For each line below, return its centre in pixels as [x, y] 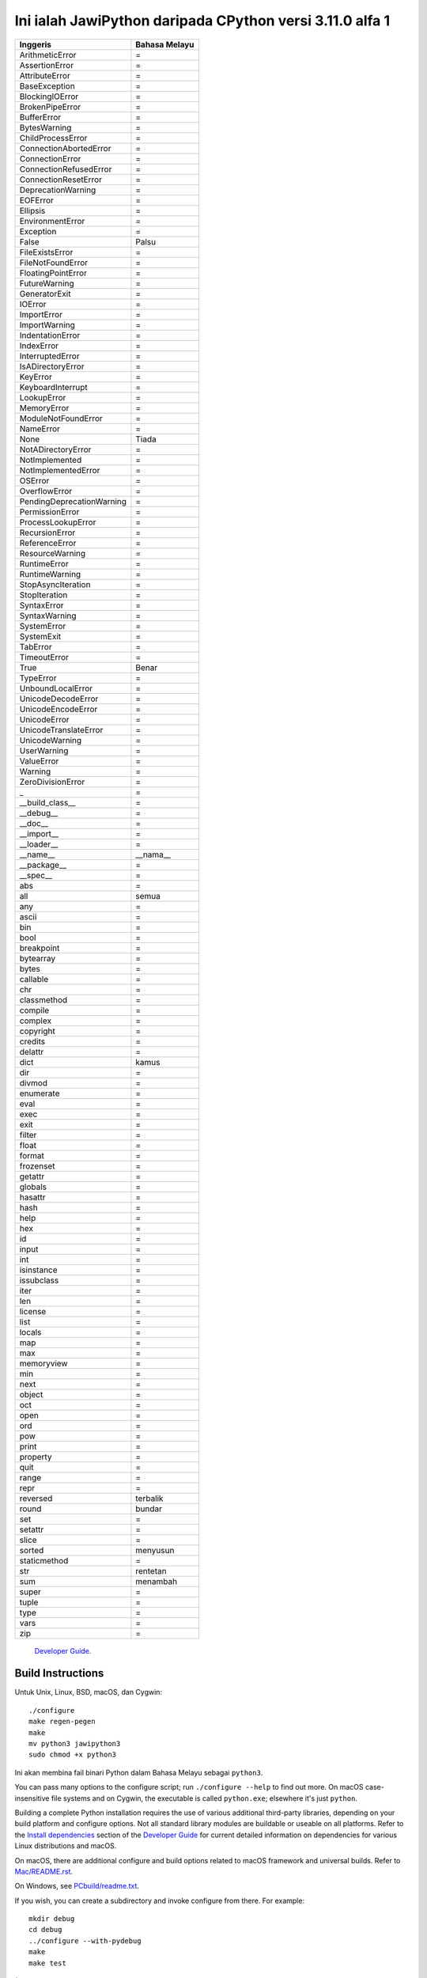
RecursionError [47, 532]
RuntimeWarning [50, 574]
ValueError [39, 761]
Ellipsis [32, 210]
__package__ [43, 865]
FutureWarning [47, 283]
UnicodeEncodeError [59, 709]
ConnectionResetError [61, 180]
